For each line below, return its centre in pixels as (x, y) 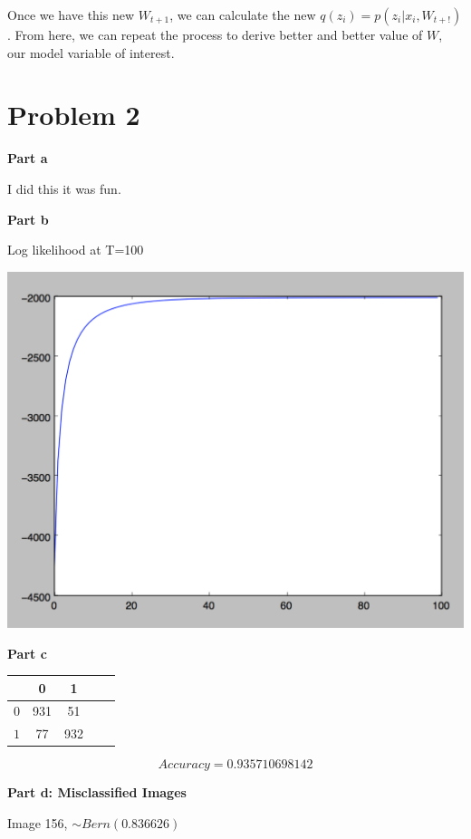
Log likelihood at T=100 (76, 250)
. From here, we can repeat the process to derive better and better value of (215, 34)
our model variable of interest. (91, 52)
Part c (27, 653)
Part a (28, 158)
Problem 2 (74, 115)
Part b (28, 219)
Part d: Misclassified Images (97, 792)
